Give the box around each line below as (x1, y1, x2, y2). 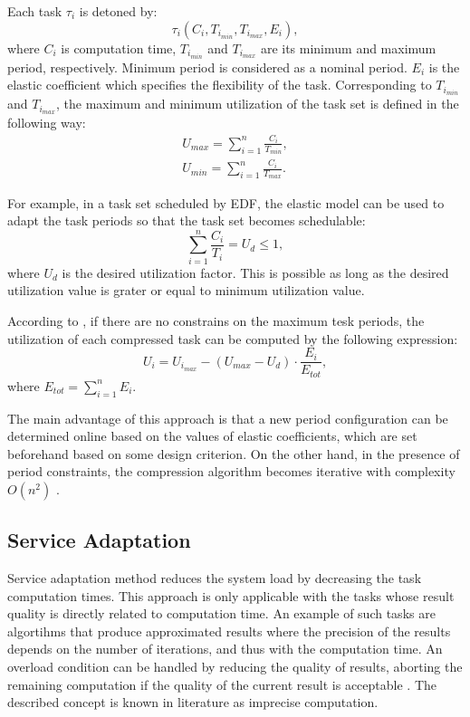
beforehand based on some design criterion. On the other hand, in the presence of (7, 444, 460, 463)
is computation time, (61, 38, 177, 57)
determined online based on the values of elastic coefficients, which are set (7, 426, 417, 445)
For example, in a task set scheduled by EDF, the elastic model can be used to (7, 193, 445, 212)
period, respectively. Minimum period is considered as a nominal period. (7, 57, 408, 76)
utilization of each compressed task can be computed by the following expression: (7, 329, 458, 348)
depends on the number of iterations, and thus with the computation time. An (7, 639, 443, 658)
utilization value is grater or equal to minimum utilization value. (7, 281, 365, 300)
